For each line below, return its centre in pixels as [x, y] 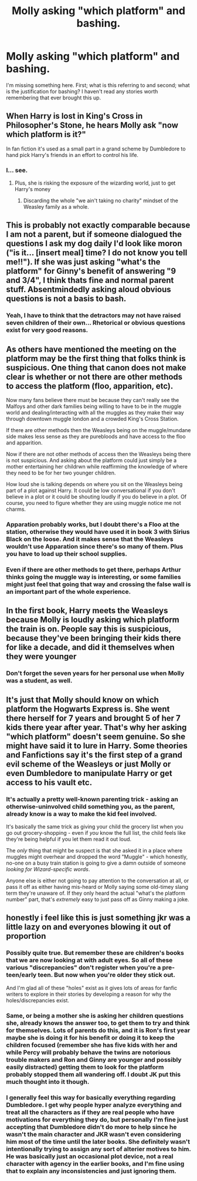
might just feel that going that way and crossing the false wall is [98, 584]
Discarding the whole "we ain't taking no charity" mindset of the [101, 200]
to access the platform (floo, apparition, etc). [90, 386]
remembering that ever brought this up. [54, 98]
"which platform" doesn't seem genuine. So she [96, 736]
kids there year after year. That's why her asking [96, 727]
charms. [16, 509]
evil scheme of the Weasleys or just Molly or [89, 764]
